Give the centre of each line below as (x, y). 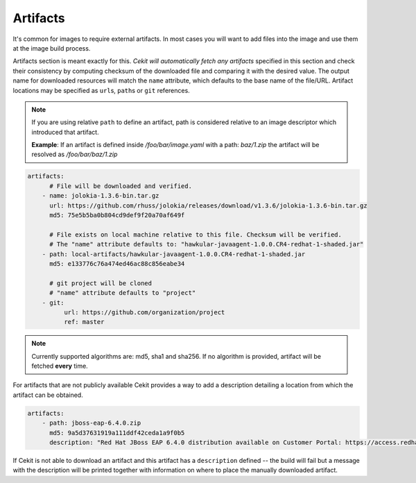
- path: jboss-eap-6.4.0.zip (92, 423)
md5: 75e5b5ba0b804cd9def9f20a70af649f (117, 215)
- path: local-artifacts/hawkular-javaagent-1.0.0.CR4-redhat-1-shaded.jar (174, 254)
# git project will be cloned (101, 283)
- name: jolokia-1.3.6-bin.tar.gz (101, 196)
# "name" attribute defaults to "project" (123, 293)
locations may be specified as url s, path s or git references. (101, 90)
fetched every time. (60, 366)
